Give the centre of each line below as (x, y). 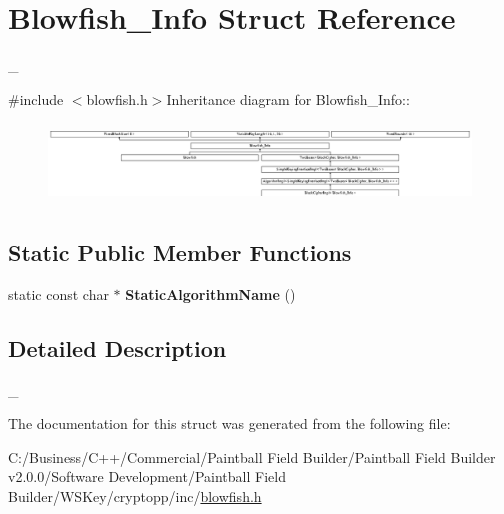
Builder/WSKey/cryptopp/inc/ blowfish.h (135, 495)
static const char (58, 293)
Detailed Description (117, 347)
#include (36, 98)
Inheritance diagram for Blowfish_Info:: (288, 98)
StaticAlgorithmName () (210, 293)
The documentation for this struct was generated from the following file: (229, 423)
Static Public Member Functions (180, 251)
